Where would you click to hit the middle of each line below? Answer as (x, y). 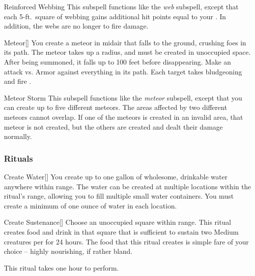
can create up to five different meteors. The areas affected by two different (116, 107)
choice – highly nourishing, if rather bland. (68, 251)
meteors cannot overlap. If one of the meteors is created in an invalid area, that (124, 117)
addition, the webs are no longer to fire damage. (76, 26)
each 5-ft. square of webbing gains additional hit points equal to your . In (115, 16)
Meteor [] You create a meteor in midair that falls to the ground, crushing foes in (125, 42)
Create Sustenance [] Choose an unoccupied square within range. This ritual (118, 222)
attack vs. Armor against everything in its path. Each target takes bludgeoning (123, 71)
